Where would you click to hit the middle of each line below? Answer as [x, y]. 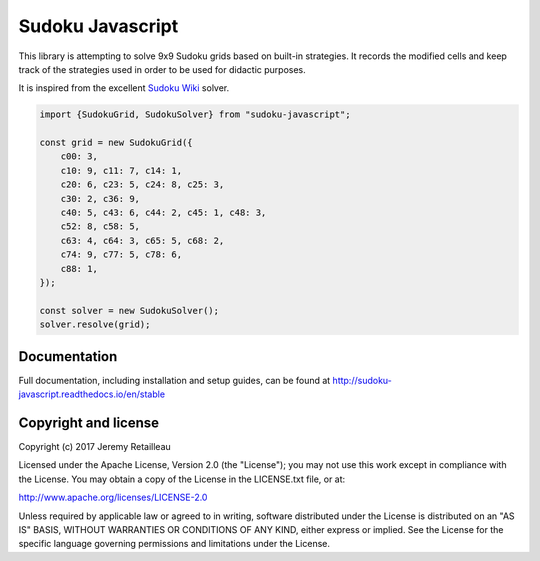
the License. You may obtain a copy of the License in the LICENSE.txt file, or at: [182, 479]
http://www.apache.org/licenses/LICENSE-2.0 [113, 497]
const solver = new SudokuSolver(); [129, 310]
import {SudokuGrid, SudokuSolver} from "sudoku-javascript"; [195, 114]
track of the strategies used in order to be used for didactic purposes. [162, 69]
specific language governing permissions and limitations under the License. [174, 544]
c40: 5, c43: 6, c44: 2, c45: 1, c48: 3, [163, 213]
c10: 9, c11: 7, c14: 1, [121, 170]
